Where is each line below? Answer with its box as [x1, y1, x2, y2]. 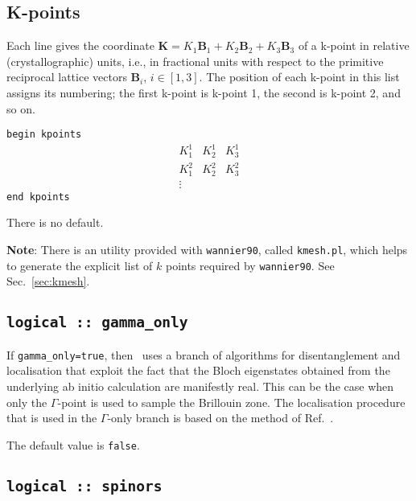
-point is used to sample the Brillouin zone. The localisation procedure [57, 393, 406, 410]
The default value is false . [6, 436, 140, 453]
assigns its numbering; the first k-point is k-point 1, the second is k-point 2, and [6, 84, 401, 101]
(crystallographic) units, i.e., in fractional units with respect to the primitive [6, 52, 384, 69]
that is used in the [6, 409, 97, 426]
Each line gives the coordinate [6, 37, 154, 54]
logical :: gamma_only [6, 314, 188, 331]
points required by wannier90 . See [165, 257, 335, 273]
